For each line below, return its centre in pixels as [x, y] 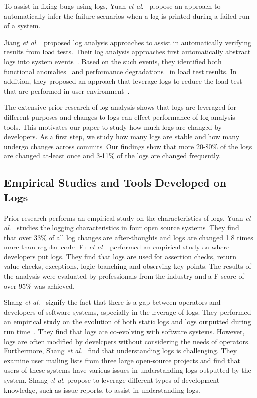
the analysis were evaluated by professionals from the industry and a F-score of [124, 276]
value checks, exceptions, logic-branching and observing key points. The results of [128, 266]
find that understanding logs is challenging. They [162, 351]
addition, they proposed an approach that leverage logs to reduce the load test [123, 81]
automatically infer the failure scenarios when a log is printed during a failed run [127, 16]
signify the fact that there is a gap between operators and [133, 302]
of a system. [22, 25]
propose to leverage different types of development [143, 380]
